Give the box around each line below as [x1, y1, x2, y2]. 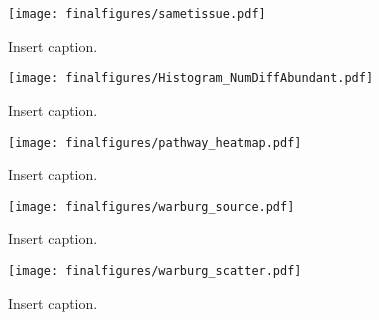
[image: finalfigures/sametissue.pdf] [8, 7, 266, 21]
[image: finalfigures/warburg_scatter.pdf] [8, 264, 302, 278]
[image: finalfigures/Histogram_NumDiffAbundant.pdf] [8, 71, 374, 86]
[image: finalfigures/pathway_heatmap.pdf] [8, 135, 302, 150]
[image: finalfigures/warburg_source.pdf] [8, 199, 295, 214]
